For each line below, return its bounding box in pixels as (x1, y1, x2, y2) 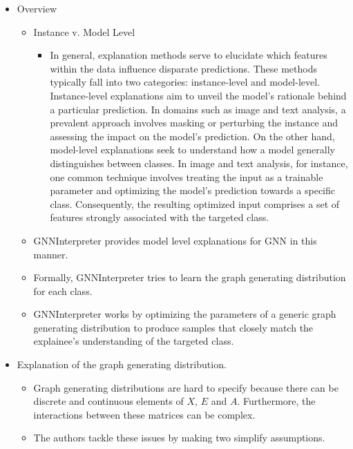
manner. (33, 247, 68, 261)
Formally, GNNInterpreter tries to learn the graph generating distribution (33, 270, 346, 285)
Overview (17, 1, 57, 15)
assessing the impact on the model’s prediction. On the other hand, (50, 128, 335, 143)
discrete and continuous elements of (33, 394, 184, 408)
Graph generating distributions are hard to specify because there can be (33, 380, 338, 394)
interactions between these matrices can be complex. (33, 407, 256, 421)
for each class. (33, 283, 93, 298)
